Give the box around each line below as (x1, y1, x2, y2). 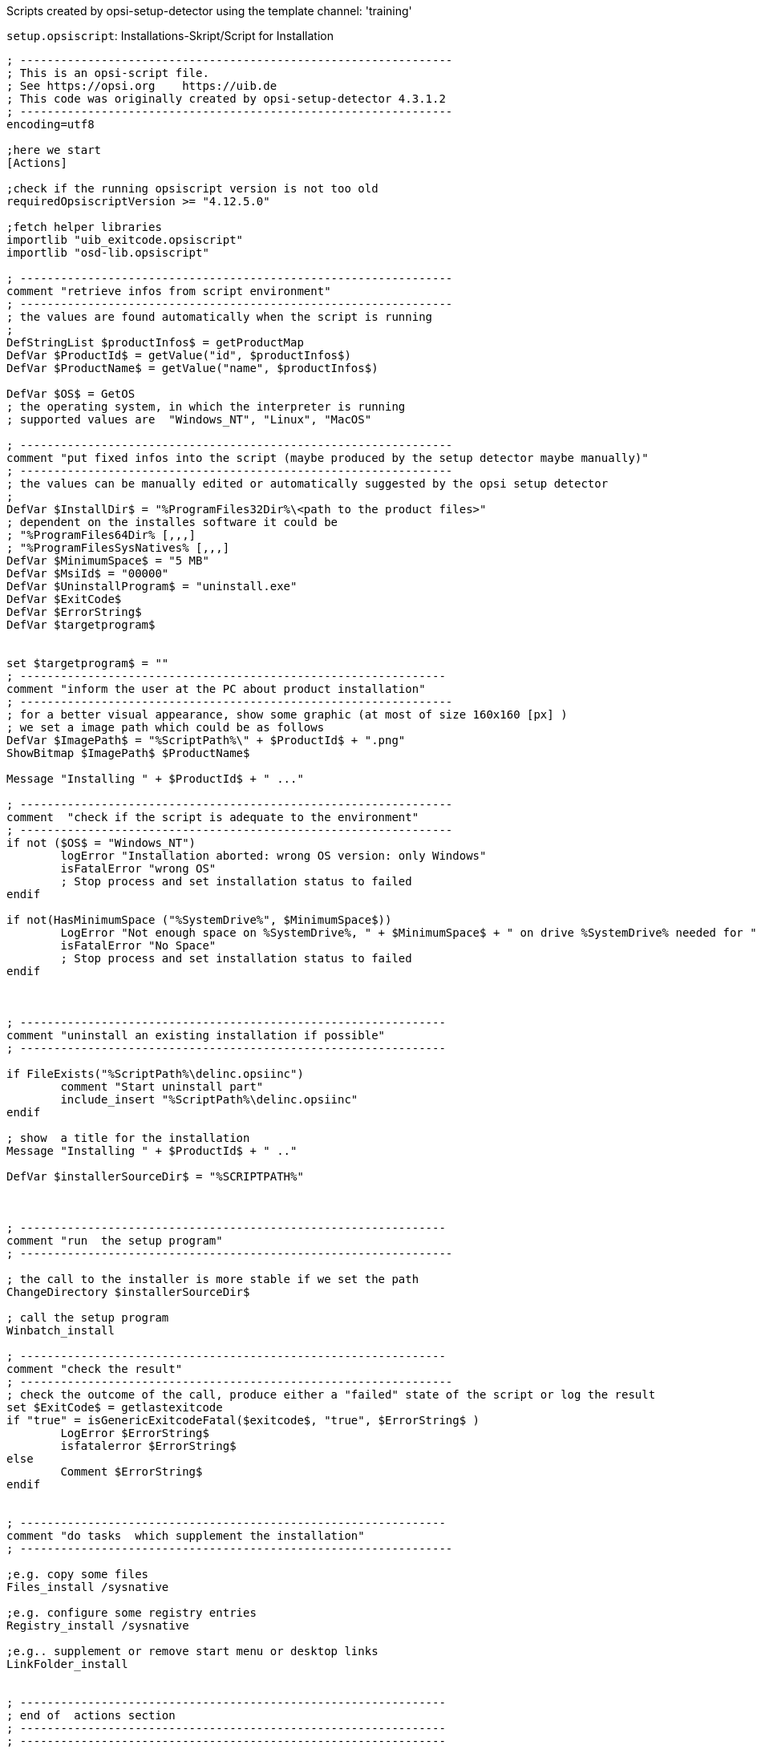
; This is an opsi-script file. (6, 67, 209, 79)
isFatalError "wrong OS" (60, 862, 217, 875)
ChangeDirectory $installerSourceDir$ (6, 1285, 250, 1298)
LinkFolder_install (6, 1658, 128, 1670)
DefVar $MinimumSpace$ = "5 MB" (6, 554, 209, 567)
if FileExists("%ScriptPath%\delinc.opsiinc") (6, 1067, 304, 1080)
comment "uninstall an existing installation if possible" (6, 1029, 386, 1042)
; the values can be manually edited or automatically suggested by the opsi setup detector (6, 477, 609, 490)
